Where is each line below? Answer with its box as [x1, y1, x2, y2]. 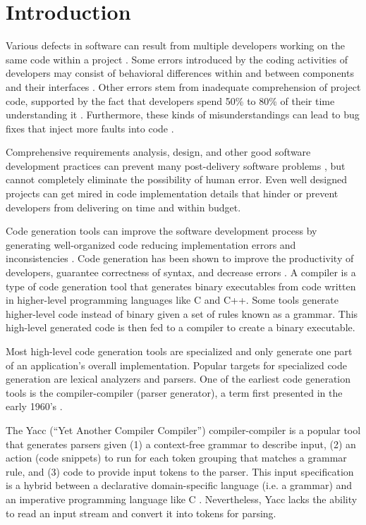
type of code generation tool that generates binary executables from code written [6, 278, 356, 293]
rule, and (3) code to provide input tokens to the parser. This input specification [6, 464, 354, 478]
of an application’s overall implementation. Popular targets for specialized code [6, 357, 347, 372]
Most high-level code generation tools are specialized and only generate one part [6, 344, 353, 358]
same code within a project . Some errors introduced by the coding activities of [6, 51, 348, 66]
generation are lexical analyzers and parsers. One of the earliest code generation [6, 371, 351, 386]
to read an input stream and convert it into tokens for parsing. [6, 505, 276, 520]
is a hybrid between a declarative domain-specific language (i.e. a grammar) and [6, 478, 353, 493]
